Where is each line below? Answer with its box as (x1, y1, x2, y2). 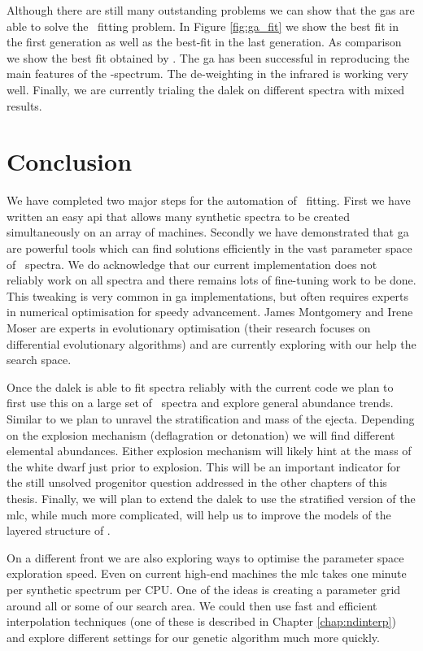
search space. (7, 351, 72, 368)
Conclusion (7, 145, 133, 178)
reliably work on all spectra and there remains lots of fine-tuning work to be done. (7, 271, 416, 289)
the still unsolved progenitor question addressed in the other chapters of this (7, 474, 387, 491)
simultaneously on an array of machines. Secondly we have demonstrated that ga (7, 224, 409, 241)
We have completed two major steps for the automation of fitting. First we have (7, 192, 411, 209)
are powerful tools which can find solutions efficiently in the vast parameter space (7, 240, 412, 257)
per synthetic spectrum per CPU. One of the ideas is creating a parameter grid (7, 580, 401, 597)
